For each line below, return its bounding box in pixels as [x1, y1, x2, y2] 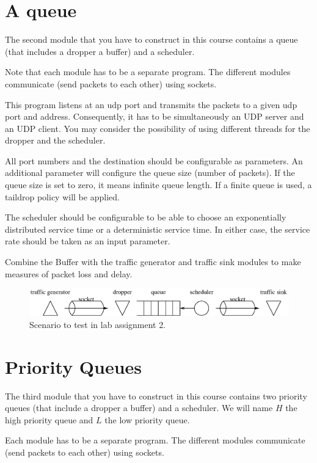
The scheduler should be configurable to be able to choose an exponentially [5, 211, 286, 224]
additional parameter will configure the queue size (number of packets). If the [5, 166, 295, 179]
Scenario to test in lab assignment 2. [29, 318, 166, 330]
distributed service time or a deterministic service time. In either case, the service [5, 222, 310, 235]
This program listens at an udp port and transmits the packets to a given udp [5, 98, 297, 111]
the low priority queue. [104, 413, 190, 426]
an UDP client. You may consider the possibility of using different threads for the [5, 122, 310, 134]
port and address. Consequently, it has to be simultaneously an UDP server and [5, 110, 304, 123]
